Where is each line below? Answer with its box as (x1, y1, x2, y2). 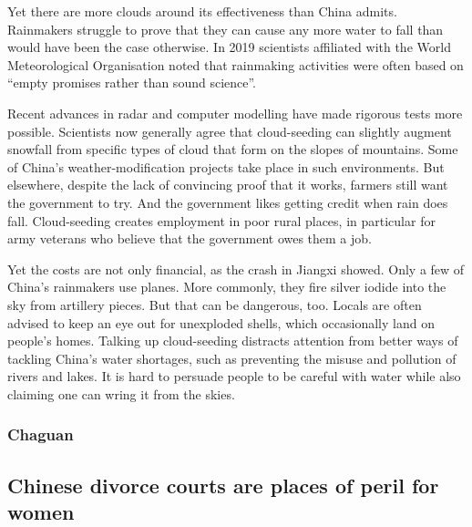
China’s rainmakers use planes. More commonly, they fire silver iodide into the (7, 277, 446, 296)
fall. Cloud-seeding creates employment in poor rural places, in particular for (7, 211, 436, 230)
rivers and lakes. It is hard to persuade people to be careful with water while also (7, 367, 461, 386)
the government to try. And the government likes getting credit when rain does (7, 192, 448, 212)
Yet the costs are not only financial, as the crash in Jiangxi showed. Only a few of (7, 259, 465, 278)
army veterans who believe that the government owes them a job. (7, 229, 372, 248)
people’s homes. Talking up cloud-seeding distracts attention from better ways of (7, 331, 458, 350)
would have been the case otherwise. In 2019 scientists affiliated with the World (7, 37, 451, 57)
